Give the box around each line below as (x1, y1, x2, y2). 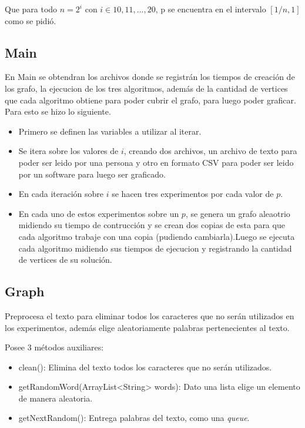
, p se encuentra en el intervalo (155, 3, 266, 15)
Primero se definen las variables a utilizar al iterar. (18, 125, 202, 137)
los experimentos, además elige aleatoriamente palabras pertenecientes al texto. (5, 321, 290, 333)
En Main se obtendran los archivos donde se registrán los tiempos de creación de (5, 71, 295, 83)
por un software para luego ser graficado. (18, 168, 166, 180)
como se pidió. (5, 14, 56, 26)
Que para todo (5, 3, 58, 15)
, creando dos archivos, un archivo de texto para (123, 145, 297, 157)
